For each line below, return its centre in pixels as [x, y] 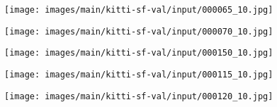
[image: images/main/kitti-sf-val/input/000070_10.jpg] [139, 31]
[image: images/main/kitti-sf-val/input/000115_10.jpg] [139, 74]
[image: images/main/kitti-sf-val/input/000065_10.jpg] [139, 10]
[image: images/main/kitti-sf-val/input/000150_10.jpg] [139, 53]
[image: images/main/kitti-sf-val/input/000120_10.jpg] [139, 96]
